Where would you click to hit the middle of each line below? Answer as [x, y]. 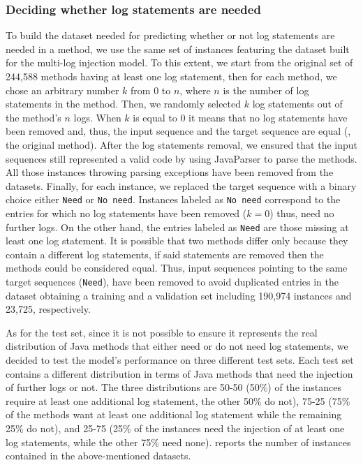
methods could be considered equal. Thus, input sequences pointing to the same [177, 268]
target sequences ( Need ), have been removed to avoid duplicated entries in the [172, 282]
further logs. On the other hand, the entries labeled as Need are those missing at [177, 227]
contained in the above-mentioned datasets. [98, 456]
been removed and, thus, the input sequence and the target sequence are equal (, [178, 131]
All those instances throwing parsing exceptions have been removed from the [170, 172]
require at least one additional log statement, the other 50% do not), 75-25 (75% [178, 400]
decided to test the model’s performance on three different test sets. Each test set [180, 360]
